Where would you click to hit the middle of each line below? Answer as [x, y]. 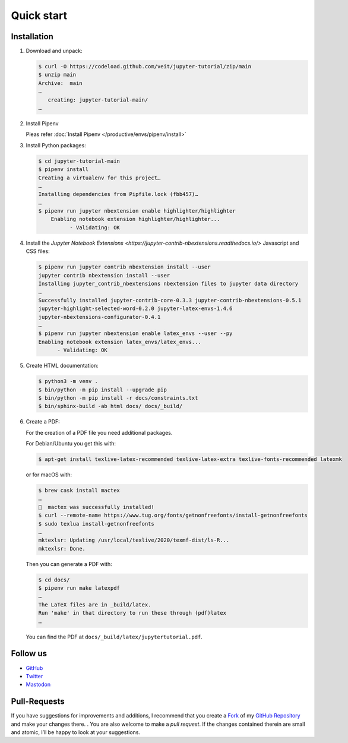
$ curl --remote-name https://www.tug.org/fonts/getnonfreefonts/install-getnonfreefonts [173, 516]
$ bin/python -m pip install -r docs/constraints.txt [118, 398]
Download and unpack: [54, 51]
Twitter [34, 676]
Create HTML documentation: [62, 366]
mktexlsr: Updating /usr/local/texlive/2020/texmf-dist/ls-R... [134, 540]
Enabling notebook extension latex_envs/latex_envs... [120, 342]
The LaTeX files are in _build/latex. [95, 605]
